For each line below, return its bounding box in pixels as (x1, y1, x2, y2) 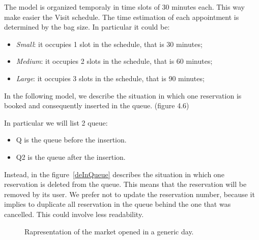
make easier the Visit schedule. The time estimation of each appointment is (4, 11, 239, 22)
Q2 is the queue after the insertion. (16, 151, 126, 162)
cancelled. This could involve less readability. (4, 208, 144, 219)
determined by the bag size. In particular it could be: (4, 21, 170, 32)
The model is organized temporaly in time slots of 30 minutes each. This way (4, 2, 245, 12)
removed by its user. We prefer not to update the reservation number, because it (4, 188, 255, 199)
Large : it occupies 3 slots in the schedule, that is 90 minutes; (16, 73, 205, 83)
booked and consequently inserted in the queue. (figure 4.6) (4, 100, 189, 111)
